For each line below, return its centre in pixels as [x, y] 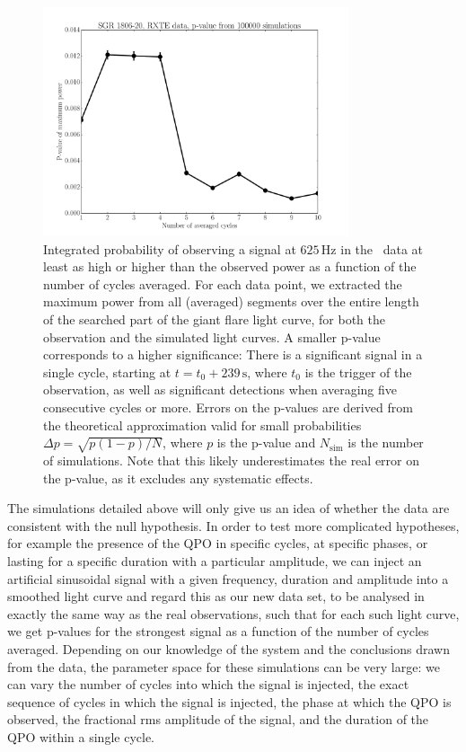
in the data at [382, 248]
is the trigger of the [358, 372]
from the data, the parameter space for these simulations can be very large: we [224, 666]
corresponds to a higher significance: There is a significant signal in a [233, 354]
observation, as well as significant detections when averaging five [220, 389]
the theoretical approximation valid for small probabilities [202, 425]
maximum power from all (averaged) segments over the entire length [231, 301]
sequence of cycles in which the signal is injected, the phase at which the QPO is [229, 701]
